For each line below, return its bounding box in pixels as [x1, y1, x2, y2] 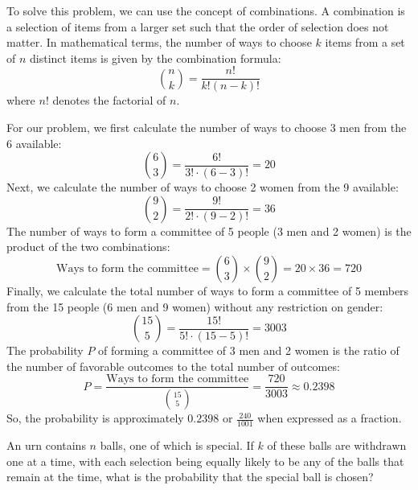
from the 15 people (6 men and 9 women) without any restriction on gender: [6, 298, 383, 315]
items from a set [325, 34, 405, 51]
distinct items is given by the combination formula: [30, 49, 281, 66]
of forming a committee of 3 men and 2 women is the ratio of [98, 342, 400, 359]
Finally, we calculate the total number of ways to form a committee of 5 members [6, 282, 409, 299]
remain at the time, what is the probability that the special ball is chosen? [6, 468, 374, 485]
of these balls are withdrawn [267, 437, 407, 454]
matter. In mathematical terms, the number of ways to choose [6, 34, 312, 51]
